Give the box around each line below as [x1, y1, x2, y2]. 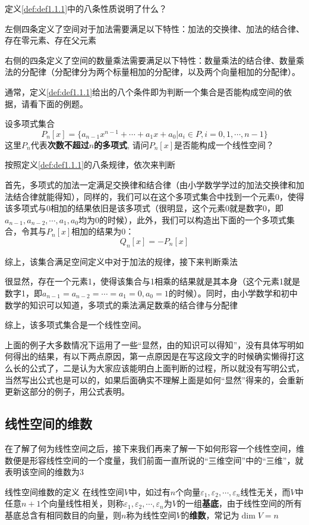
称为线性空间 [126, 508, 176, 521]
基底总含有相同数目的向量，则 [5, 508, 121, 521]
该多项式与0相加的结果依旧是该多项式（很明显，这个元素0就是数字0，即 [5, 202, 283, 214]
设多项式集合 [5, 117, 55, 130]
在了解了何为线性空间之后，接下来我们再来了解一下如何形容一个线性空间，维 [5, 442, 304, 454]
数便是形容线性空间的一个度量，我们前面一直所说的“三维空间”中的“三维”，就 [5, 454, 304, 466]
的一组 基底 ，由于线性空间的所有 [176, 497, 302, 510]
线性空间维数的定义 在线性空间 [5, 485, 124, 498]
